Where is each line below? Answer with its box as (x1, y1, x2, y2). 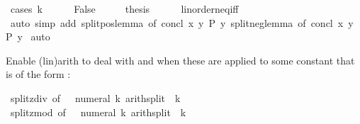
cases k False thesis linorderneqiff (10, 1, 239, 16)
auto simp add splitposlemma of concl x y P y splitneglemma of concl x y (10, 15, 354, 30)
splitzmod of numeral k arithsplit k (10, 104, 186, 119)
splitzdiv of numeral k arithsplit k (10, 90, 181, 105)
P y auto (6, 29, 50, 44)
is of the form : (6, 67, 71, 81)
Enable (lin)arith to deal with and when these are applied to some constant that (6, 52, 355, 67)
